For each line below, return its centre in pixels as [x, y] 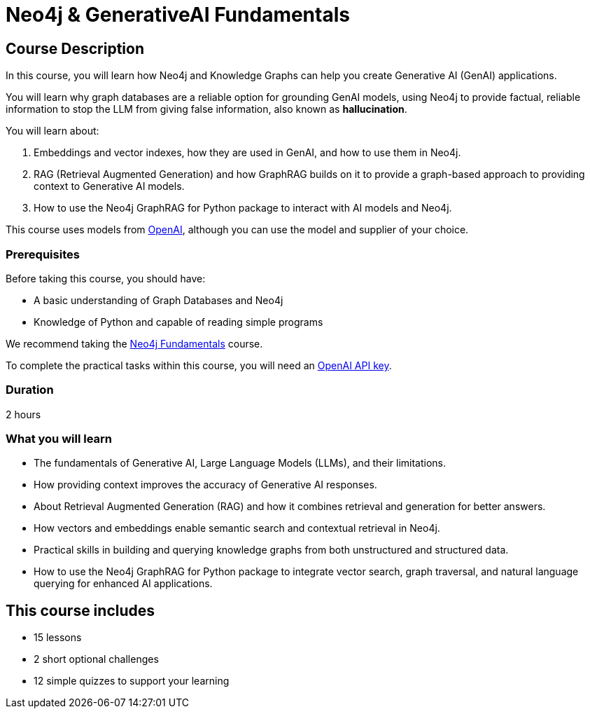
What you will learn [59, 439]
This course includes [80, 610]
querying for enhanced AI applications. [123, 584]
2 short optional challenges [96, 659]
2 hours [23, 414]
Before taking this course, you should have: [106, 278]
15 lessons [58, 638]
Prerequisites [43, 254]
